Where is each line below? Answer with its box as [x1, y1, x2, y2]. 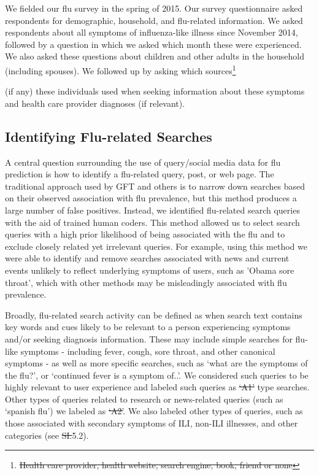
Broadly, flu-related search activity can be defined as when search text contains [5, 308, 302, 321]
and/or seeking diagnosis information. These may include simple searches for [5, 332, 293, 345]
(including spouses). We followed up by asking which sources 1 [5, 62, 236, 77]
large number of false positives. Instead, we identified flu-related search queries [5, 203, 300, 216]
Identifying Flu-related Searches [5, 126, 212, 145]
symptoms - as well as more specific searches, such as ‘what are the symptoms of [5, 357, 308, 369]
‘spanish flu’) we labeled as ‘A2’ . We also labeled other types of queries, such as [5, 404, 303, 417]
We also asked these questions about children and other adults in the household [5, 50, 304, 63]
